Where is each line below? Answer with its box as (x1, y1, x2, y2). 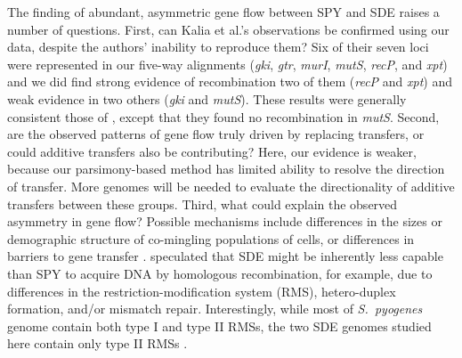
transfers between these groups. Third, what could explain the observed (7, 194, 398, 213)
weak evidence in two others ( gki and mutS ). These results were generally (7, 89, 407, 108)
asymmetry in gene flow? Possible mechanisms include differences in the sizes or (7, 212, 442, 231)
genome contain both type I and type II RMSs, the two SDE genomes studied (7, 316, 432, 335)
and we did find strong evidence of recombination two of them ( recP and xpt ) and (7, 72, 452, 91)
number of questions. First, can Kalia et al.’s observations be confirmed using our (7, 20, 450, 38)
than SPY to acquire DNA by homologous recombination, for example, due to (7, 264, 433, 282)
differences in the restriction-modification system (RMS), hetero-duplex (7, 281, 396, 300)
